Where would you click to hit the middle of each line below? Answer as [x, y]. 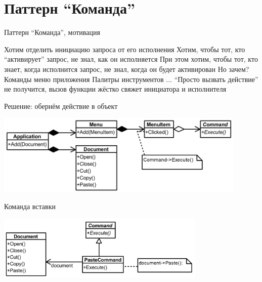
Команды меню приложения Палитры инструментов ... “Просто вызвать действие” [131, 79]
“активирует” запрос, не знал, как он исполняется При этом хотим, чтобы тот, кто [131, 59]
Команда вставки [30, 206]
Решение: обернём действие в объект [61, 106]
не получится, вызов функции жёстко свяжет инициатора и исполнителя [115, 89]
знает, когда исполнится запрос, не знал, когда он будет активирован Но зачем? [127, 69]
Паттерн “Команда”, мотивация [52, 32]
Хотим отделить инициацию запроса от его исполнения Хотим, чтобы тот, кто [125, 49]
